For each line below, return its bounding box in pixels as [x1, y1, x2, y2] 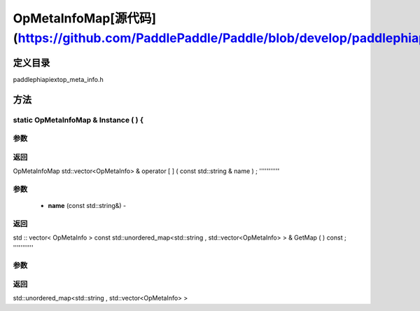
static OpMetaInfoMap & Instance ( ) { [13, 115, 143, 125]
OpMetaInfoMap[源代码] [13, 11, 157, 26]
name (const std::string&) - [48, 202, 127, 210]
